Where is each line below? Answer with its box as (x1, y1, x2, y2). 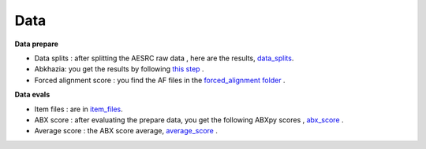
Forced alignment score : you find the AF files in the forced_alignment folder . (34, 75, 286, 85)
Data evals (14, 90, 50, 100)
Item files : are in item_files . (34, 104, 124, 114)
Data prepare (14, 39, 59, 49)
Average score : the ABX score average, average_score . (34, 126, 219, 136)
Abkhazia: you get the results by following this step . (34, 64, 204, 74)
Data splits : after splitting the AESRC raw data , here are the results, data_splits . (34, 53, 294, 63)
